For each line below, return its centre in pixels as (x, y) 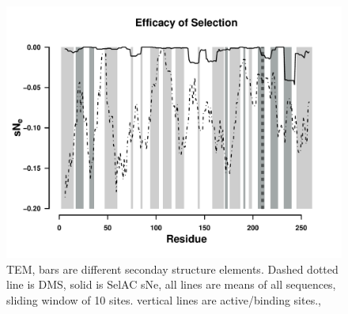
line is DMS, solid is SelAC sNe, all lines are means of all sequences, (171, 284)
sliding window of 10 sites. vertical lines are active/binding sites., (164, 299)
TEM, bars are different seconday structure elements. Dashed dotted (172, 269)
